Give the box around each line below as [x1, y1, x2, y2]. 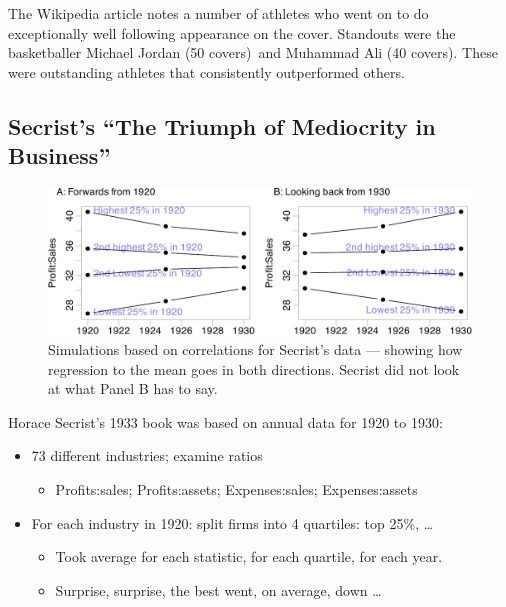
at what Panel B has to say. [48, 378, 218, 399]
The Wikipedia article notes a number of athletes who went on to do [8, 3, 429, 23]
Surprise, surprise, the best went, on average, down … [55, 579, 382, 600]
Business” [8, 140, 111, 171]
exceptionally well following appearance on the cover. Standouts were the [8, 22, 456, 43]
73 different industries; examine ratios [31, 445, 263, 466]
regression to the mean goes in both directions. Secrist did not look [48, 358, 460, 379]
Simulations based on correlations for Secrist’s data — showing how [48, 338, 463, 359]
